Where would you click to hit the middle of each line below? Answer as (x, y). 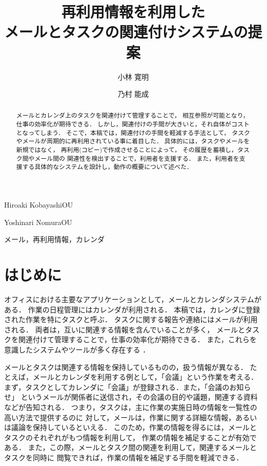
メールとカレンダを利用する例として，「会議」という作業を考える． (145, 377)
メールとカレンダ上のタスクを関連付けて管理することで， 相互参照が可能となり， (132, 115)
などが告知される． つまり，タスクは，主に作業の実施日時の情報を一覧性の (131, 407)
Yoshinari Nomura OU (38, 222)
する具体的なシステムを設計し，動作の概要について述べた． (107, 167)
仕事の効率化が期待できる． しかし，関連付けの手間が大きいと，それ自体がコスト (133, 124)
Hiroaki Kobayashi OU (39, 205)
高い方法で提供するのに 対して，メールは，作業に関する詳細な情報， (120, 417)
